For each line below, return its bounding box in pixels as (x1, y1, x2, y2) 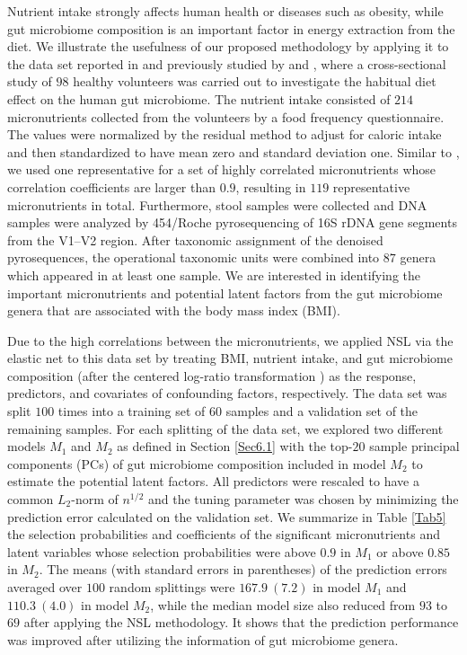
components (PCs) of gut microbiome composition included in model (7, 454, 386, 473)
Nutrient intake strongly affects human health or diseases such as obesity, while (7, 2, 444, 20)
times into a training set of (57, 402, 206, 420)
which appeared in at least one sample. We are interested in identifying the (7, 265, 421, 284)
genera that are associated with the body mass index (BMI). (7, 301, 340, 320)
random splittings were (109, 578, 235, 596)
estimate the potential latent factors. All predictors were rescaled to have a (7, 472, 419, 491)
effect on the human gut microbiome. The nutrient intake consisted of (7, 89, 391, 108)
